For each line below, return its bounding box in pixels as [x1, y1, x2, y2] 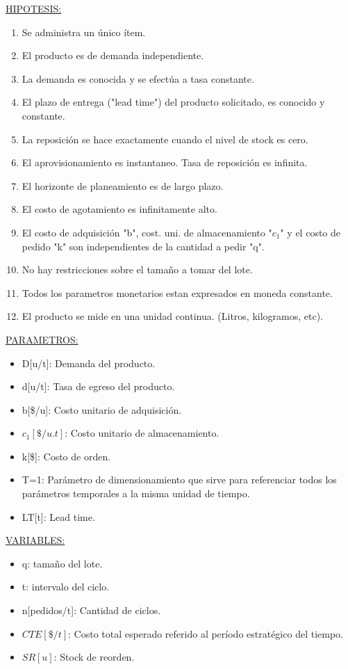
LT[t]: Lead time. [22, 509, 95, 524]
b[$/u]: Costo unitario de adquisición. [22, 402, 182, 417]
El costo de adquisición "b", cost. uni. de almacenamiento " [22, 225, 272, 239]
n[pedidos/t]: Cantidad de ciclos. [22, 603, 161, 618]
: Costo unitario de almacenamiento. [65, 426, 219, 440]
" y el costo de [280, 225, 341, 239]
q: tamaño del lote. [22, 556, 103, 570]
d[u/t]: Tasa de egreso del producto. [22, 379, 175, 394]
